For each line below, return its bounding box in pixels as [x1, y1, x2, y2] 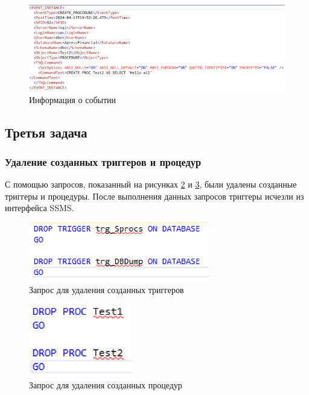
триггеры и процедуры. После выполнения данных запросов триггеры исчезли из [5, 189, 304, 202]
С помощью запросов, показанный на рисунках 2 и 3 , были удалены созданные [5, 178, 297, 191]
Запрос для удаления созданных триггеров [29, 283, 184, 296]
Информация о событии [29, 93, 116, 106]
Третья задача [5, 122, 88, 141]
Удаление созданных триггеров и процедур [5, 154, 202, 169]
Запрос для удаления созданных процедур [29, 379, 182, 391]
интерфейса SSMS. [5, 201, 74, 214]
